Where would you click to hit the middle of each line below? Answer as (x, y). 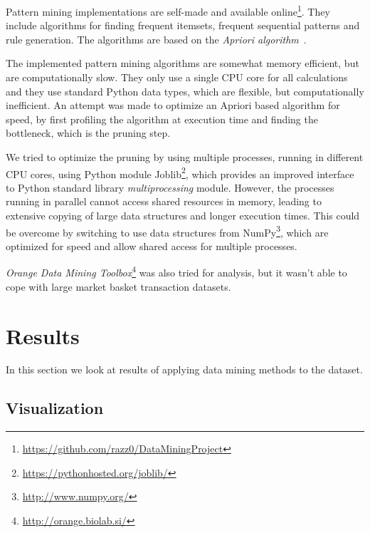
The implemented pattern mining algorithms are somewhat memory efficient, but (183, 63)
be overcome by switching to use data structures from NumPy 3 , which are (167, 231)
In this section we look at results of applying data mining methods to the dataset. (184, 369)
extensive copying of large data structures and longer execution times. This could (183, 216)
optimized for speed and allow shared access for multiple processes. (152, 245)
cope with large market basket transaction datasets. (118, 286)
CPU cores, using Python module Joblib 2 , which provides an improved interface (180, 172)
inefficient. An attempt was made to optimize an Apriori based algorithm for (173, 105)
